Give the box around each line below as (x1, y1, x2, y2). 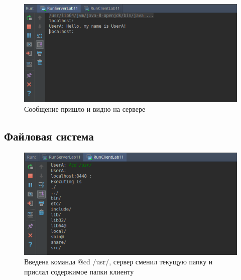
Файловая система (4, 128, 94, 144)
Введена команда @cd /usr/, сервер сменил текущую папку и (24, 256, 213, 267)
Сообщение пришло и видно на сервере (24, 104, 146, 114)
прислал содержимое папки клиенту (24, 266, 134, 276)
